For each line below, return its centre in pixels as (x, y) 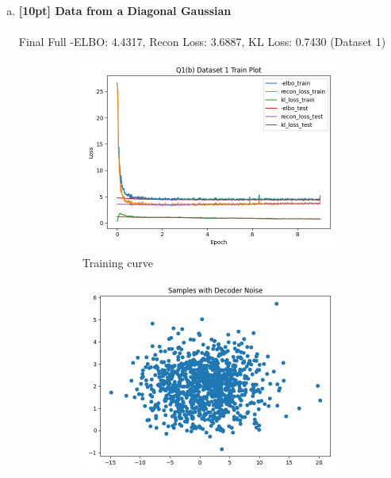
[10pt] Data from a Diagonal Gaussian (125, 10)
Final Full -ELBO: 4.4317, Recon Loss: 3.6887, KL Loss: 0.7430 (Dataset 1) (202, 42)
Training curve (117, 262)
